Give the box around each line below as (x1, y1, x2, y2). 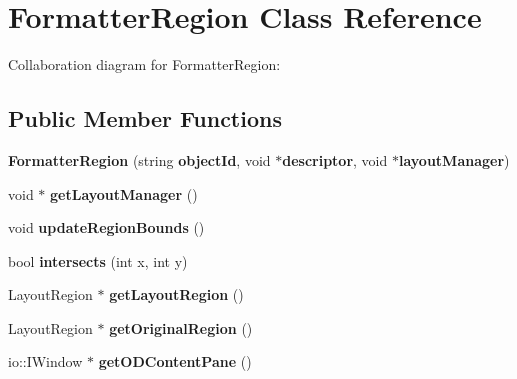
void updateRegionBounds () (8, 217, 205, 238)
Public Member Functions (8, 103, 282, 134)
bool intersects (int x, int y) (8, 250, 188, 271)
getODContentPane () (98, 351, 252, 372)
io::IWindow (8, 351, 83, 372)
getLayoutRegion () (109, 284, 244, 305)
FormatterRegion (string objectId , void (8, 149, 271, 170)
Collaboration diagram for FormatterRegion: (8, 54, 281, 75)
